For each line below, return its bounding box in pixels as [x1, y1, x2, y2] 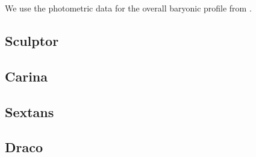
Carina [5, 66, 48, 85]
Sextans [5, 102, 54, 121]
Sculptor [5, 31, 59, 50]
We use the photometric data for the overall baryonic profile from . [5, 2, 252, 14]
